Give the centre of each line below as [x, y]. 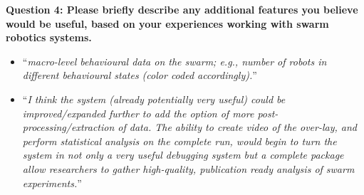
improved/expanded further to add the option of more [138, 113]
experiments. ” [52, 183]
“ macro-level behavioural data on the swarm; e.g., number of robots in [175, 61]
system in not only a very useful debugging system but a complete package [183, 155]
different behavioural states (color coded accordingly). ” [140, 75]
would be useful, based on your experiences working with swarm [167, 23]
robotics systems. [49, 37]
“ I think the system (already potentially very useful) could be [154, 99]
